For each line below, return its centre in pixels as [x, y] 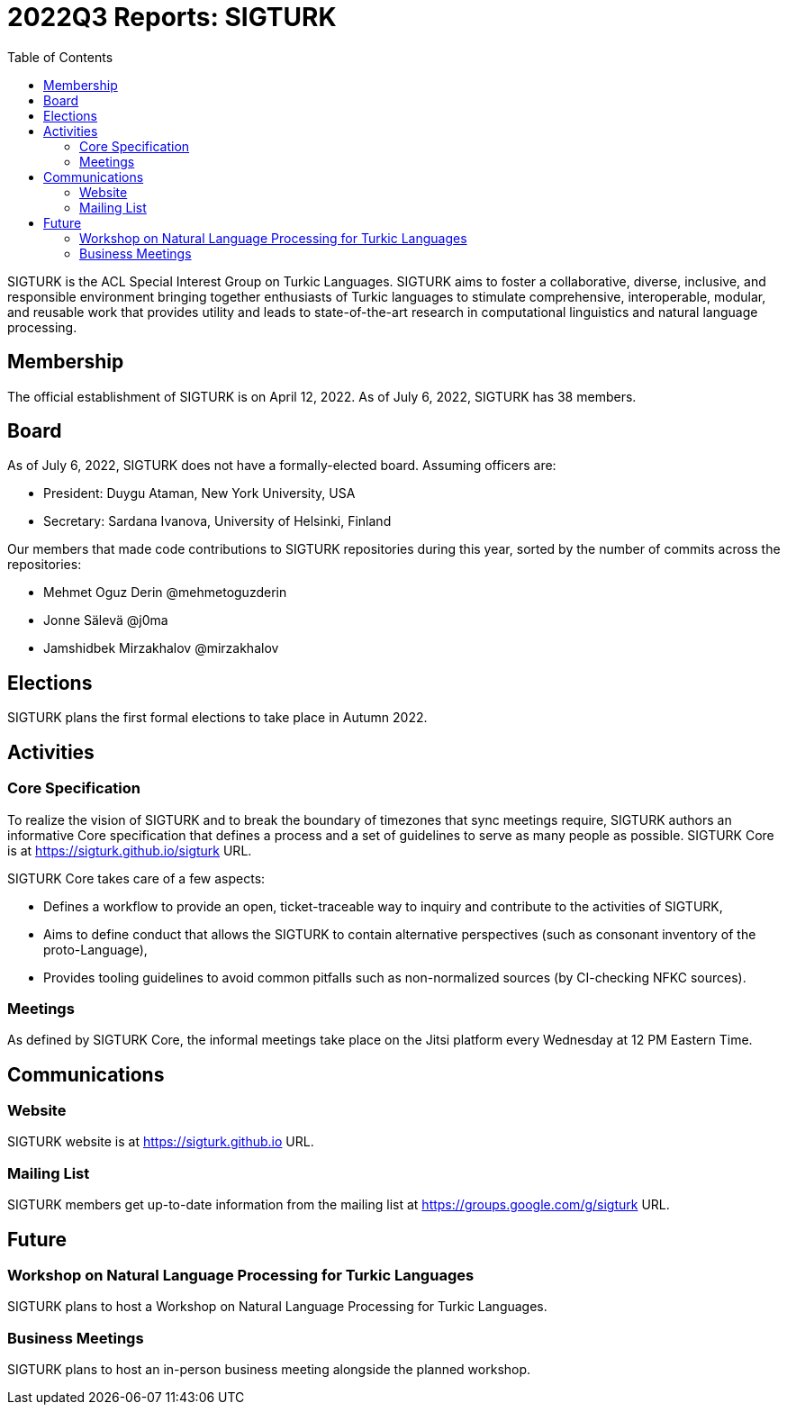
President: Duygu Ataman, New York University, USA [199, 493]
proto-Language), [95, 949]
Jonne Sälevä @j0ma [106, 620]
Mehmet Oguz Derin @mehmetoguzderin [165, 593]
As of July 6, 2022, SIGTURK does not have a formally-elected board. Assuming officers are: [282, 466]
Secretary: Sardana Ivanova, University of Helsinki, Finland [217, 521]
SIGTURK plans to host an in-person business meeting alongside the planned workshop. [269, 1370]
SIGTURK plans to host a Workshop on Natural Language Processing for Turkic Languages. [277, 1307]
